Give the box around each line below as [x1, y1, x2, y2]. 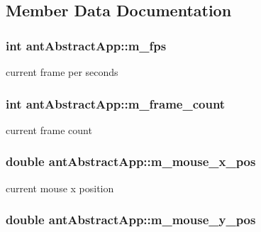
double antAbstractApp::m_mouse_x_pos [6, 153, 256, 170]
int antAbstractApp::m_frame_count [6, 94, 226, 112]
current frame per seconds [6, 65, 118, 79]
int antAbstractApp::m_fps [6, 36, 167, 54]
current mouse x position [6, 180, 114, 195]
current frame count [6, 122, 92, 137]
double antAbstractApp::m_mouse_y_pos [6, 211, 256, 228]
